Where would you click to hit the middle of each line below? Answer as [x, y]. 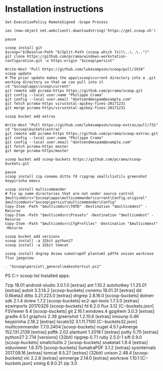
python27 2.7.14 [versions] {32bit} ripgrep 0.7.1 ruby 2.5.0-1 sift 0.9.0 [74, 337]
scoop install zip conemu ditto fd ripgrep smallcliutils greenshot [76, 176]
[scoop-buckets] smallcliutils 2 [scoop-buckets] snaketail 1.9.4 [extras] [76, 342]
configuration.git [24, 61]
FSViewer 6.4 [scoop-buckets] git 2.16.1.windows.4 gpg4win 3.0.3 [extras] [80, 311]
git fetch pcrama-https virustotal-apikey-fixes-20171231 [65, 103]
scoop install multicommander [36, 189]
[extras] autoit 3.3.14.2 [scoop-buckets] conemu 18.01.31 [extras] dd [73, 290]
